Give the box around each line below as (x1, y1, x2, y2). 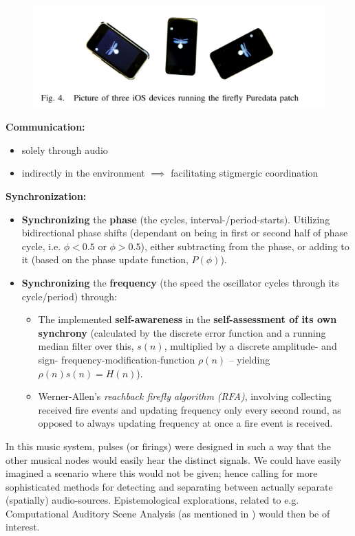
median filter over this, (38, 339, 134, 353)
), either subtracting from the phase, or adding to (140, 238, 349, 253)
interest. (6, 520, 40, 534)
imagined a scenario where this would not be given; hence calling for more (6, 466, 318, 480)
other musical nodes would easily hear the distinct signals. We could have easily (6, 452, 342, 467)
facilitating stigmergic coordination (171, 166, 319, 180)
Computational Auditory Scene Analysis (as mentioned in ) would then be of (6, 506, 330, 520)
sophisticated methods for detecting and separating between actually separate (6, 479, 333, 493)
